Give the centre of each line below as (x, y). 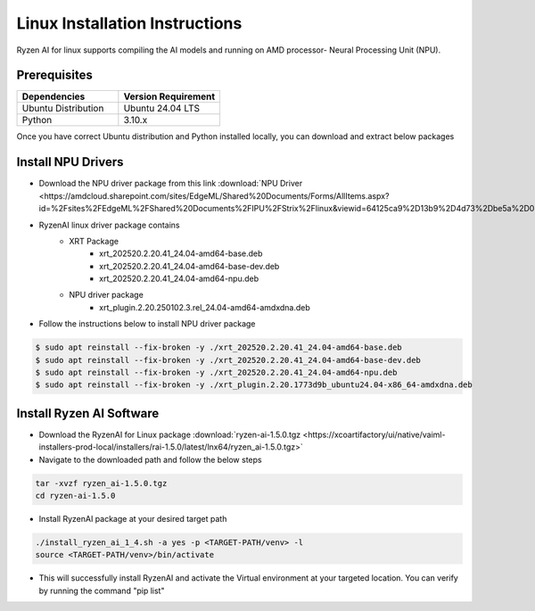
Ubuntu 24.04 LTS (162, 109)
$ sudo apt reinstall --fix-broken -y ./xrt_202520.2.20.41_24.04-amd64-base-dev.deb (228, 360)
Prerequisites (54, 75)
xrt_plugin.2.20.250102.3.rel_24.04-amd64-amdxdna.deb (205, 307)
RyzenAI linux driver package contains (109, 225)
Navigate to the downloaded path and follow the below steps (150, 459)
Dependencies (53, 96)
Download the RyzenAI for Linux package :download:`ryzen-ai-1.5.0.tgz (170, 434)
